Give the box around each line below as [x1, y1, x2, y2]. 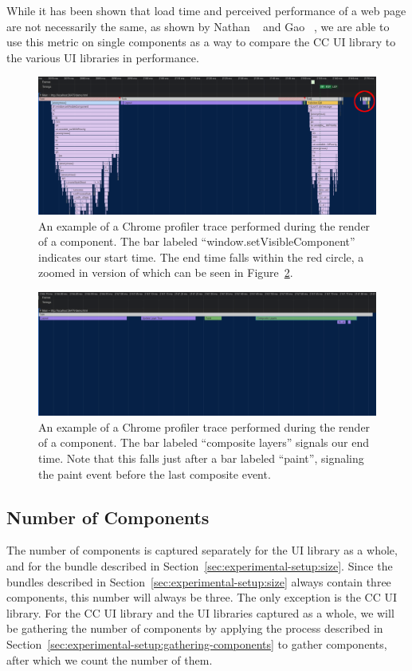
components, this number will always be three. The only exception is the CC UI [6, 589, 397, 606]
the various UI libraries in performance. [6, 49, 199, 65]
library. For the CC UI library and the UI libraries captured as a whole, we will [6, 604, 394, 621]
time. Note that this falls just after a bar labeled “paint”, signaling [38, 450, 364, 467]
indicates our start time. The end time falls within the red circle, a [38, 248, 364, 265]
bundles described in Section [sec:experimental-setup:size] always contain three [6, 573, 391, 590]
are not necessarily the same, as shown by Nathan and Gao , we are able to [6, 18, 390, 34]
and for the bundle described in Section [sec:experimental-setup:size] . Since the [6, 558, 393, 574]
